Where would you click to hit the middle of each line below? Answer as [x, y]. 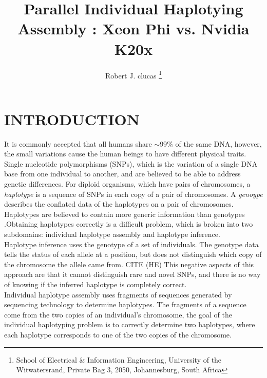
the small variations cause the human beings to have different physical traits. [125, 154]
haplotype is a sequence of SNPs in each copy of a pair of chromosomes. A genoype [133, 194]
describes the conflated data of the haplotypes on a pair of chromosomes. [119, 204]
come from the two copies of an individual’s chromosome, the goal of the [118, 314]
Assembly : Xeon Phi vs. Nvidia [133, 28]
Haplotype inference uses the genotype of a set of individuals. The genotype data [131, 244]
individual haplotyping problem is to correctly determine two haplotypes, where [130, 324]
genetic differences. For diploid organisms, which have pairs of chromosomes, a [127, 184]
